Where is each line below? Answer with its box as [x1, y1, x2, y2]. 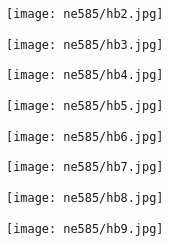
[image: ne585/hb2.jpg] [6, 7, 164, 21]
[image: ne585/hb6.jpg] [6, 129, 164, 144]
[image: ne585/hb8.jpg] [6, 190, 164, 205]
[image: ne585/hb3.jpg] [6, 37, 164, 52]
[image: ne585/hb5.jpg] [6, 98, 164, 113]
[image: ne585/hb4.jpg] [6, 68, 164, 83]
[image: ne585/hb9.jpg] [6, 221, 164, 236]
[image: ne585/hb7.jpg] [6, 160, 164, 175]
